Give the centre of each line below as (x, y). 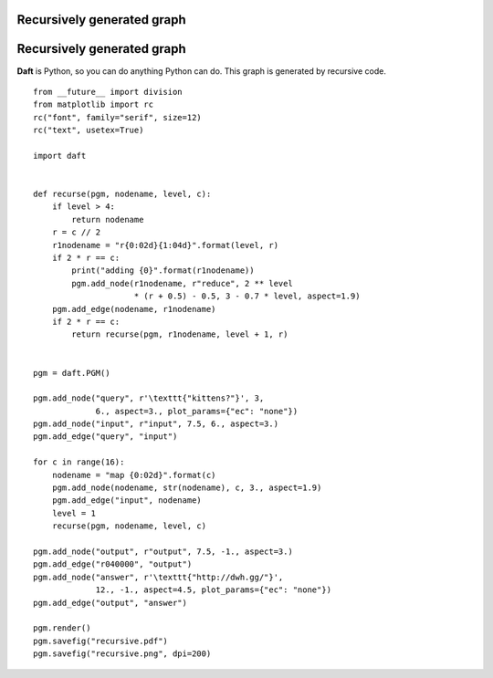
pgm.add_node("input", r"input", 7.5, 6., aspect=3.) (156, 424)
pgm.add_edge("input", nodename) (127, 501)
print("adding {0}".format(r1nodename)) (163, 271)
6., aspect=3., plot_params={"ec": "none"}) (197, 411)
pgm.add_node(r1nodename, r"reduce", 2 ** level (183, 283)
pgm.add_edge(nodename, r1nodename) (134, 309)
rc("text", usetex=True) (89, 130)
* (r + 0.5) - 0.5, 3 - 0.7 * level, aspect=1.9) (247, 296)
